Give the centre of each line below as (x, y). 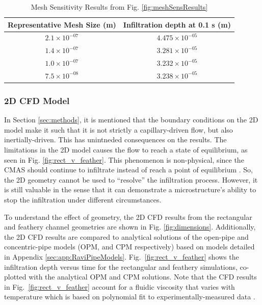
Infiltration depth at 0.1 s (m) (177, 24)
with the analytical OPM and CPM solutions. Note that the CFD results (143, 277)
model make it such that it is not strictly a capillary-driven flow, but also (119, 129)
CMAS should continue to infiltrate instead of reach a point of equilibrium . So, (129, 170)
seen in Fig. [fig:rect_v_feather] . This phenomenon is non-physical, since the (124, 159)
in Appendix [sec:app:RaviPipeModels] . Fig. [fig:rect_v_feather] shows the (122, 257)
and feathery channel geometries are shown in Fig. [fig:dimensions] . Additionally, (130, 227)
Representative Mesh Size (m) (62, 24)
